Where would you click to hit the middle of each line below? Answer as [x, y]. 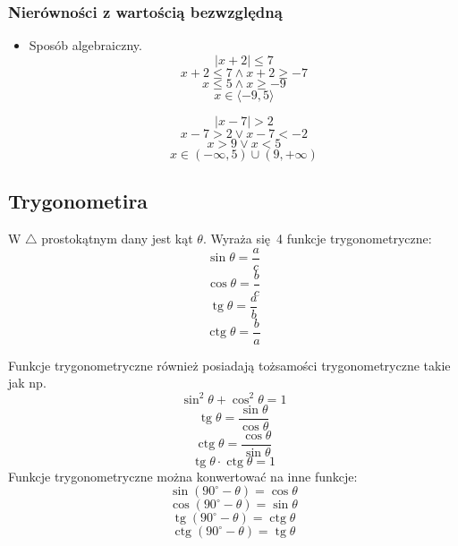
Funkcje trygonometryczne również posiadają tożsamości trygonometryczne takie [229, 365]
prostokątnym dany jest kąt [117, 239]
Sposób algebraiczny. [85, 45]
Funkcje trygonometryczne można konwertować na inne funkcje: [183, 476]
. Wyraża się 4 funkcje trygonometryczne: [317, 239]
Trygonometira [78, 201]
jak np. [27, 383]
